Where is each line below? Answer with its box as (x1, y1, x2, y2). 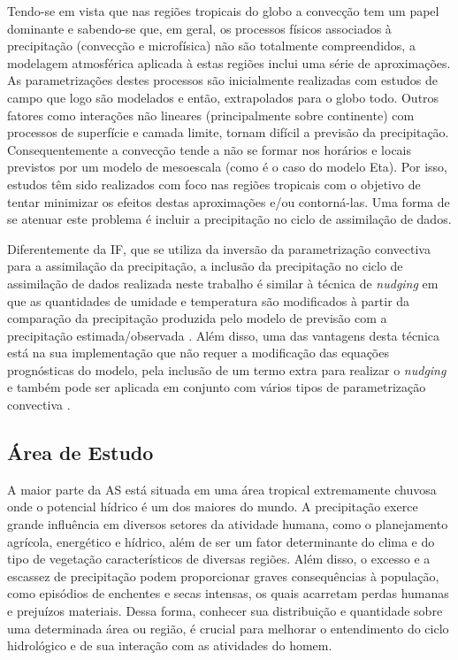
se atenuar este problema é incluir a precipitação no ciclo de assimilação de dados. (7, 210, 452, 228)
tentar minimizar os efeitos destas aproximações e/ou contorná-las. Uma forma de (7, 192, 450, 211)
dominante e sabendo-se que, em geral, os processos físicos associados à (7, 19, 392, 37)
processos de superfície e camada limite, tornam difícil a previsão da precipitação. (7, 123, 449, 142)
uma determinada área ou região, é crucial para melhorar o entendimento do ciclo (7, 618, 449, 637)
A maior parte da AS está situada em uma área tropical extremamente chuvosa (7, 480, 437, 498)
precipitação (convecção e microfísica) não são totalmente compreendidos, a (7, 36, 416, 55)
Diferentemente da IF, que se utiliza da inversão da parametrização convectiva (7, 239, 431, 257)
